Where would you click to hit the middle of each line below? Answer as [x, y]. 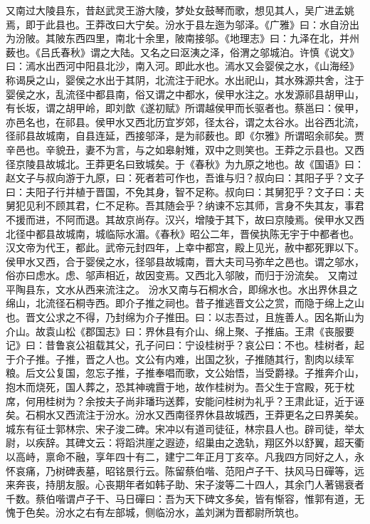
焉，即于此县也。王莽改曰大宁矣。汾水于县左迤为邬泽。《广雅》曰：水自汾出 [183, 24]
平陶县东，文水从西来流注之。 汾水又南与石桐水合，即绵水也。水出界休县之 [182, 289]
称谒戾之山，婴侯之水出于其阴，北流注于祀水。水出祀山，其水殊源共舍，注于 [185, 79]
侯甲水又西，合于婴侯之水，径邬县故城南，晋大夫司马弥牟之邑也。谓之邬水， [185, 261]
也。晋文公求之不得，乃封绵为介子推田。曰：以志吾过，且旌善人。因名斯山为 [185, 317]
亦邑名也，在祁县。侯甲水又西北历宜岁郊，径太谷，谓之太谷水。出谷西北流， [185, 121]
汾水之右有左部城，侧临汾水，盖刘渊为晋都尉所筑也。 [180, 512]
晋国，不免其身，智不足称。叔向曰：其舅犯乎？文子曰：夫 [229, 191]
